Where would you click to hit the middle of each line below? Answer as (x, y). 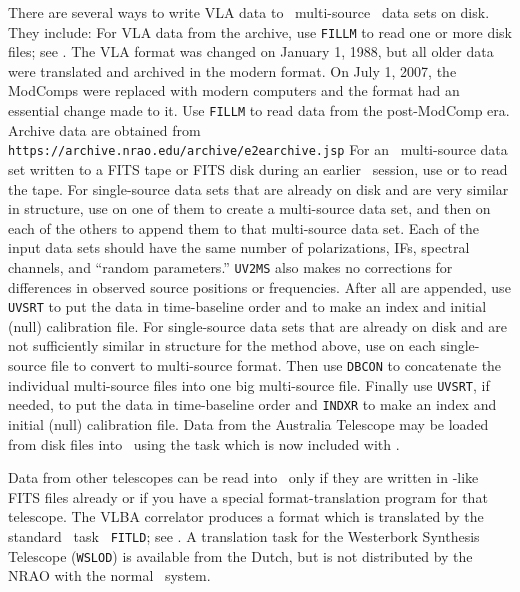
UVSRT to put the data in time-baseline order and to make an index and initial (247, 306)
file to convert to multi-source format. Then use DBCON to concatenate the (276, 365)
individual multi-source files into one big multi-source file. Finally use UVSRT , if (249, 384)
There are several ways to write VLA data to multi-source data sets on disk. (249, 12)
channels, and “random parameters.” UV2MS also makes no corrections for (230, 266)
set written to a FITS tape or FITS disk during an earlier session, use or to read (258, 168)
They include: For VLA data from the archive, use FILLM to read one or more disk (260, 31)
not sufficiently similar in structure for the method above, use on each (222, 345)
